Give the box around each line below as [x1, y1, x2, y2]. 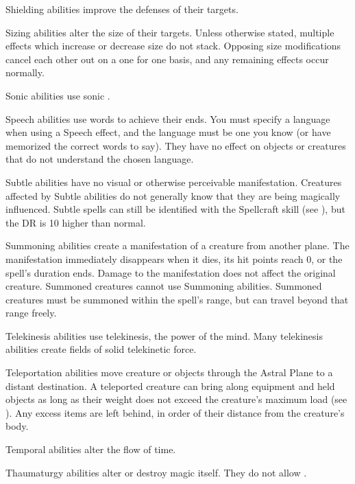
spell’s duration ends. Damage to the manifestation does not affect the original [5, 265, 336, 279]
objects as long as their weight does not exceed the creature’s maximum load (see [5, 392, 347, 406]
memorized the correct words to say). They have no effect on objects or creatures [5, 138, 346, 152]
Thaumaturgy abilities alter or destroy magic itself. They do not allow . [5, 465, 307, 479]
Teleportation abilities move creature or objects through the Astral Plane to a [5, 365, 333, 380]
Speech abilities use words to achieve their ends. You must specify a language [5, 111, 330, 126]
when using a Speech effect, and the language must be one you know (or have [5, 125, 331, 139]
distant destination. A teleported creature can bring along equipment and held [5, 378, 335, 393]
